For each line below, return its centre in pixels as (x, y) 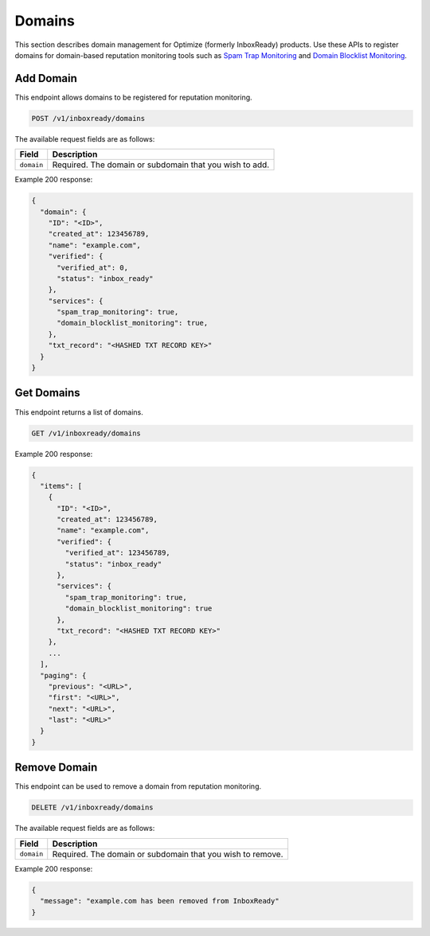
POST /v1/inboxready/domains (88, 118)
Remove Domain (56, 768)
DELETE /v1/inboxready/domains (93, 807)
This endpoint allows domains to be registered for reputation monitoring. (133, 97)
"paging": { (63, 675)
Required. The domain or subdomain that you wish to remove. (168, 854)
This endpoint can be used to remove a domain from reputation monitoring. (138, 786)
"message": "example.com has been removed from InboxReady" (160, 901)
